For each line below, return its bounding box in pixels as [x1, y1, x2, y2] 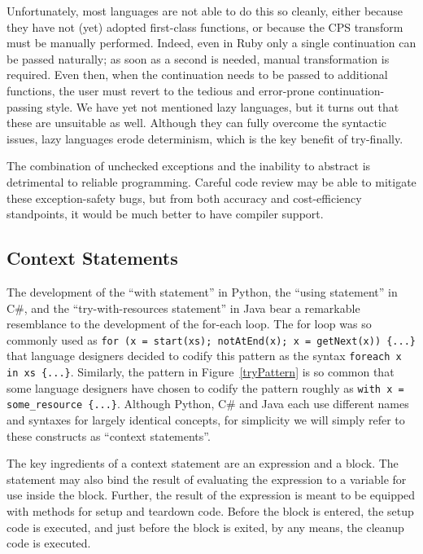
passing [7, 98, 43, 115]
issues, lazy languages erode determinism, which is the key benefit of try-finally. [7, 130, 403, 147]
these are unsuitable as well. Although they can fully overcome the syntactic [7, 114, 387, 131]
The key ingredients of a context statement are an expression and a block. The [7, 455, 399, 472]
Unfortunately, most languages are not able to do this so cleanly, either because [7, 2, 403, 19]
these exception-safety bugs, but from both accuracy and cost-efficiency [7, 189, 362, 206]
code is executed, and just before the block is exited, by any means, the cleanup [7, 518, 404, 535]
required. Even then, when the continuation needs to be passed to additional [7, 66, 388, 83]
